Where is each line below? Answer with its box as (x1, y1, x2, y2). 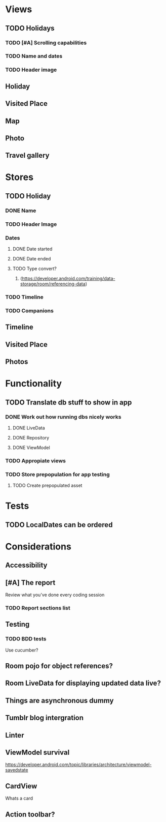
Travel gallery (5, 151, 50, 160)
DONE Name (5, 207, 36, 214)
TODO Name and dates (5, 52, 63, 60)
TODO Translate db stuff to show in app (5, 398, 132, 406)
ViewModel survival (5, 748, 70, 757)
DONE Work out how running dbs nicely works (5, 413, 121, 420)
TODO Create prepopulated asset (12, 482, 82, 489)
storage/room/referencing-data (20, 281, 86, 287)
